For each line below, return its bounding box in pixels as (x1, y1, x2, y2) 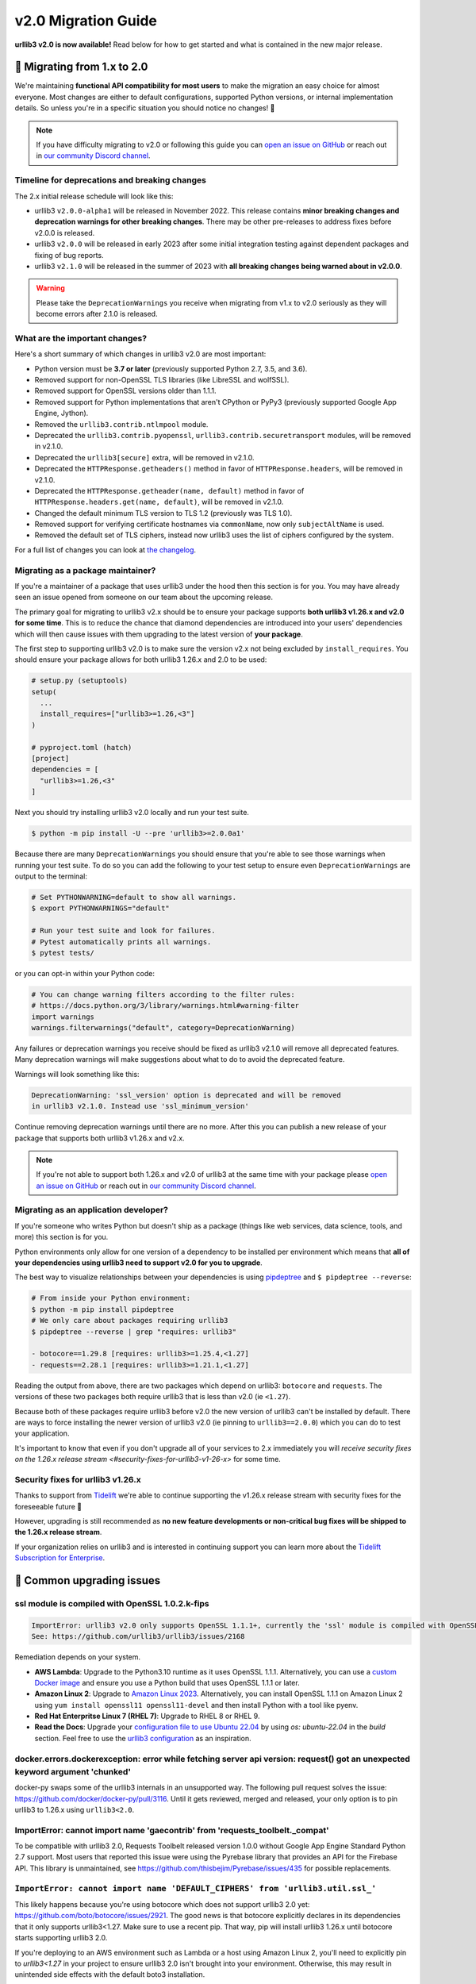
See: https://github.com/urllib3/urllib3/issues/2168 (31, 1632, 245, 1641)
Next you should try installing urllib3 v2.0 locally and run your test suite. (14, 808, 250, 817)
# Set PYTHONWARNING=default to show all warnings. (31, 893, 237, 902)
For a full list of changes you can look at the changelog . (14, 544, 197, 555)
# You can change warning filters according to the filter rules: (31, 990, 295, 999)
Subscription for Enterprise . (14, 1553, 106, 1563)
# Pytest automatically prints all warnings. (31, 937, 212, 946)
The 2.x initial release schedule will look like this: (14, 191, 174, 201)
